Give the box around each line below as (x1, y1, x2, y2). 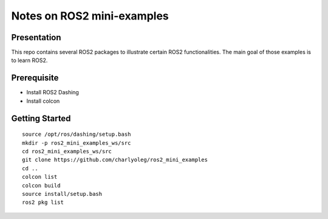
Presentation (11, 32, 61, 43)
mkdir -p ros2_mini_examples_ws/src (22, 139, 131, 146)
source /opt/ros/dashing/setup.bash (22, 131, 131, 138)
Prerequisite (11, 73, 59, 83)
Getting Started (11, 113, 71, 123)
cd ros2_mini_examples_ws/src (22, 148, 112, 155)
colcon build (22, 182, 61, 189)
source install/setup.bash (22, 190, 103, 197)
